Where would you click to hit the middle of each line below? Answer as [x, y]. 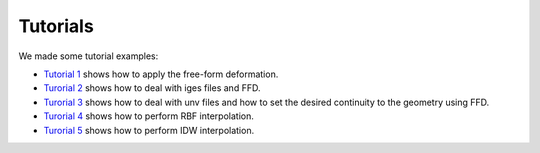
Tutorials [56, 26]
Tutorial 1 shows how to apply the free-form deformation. [161, 74]
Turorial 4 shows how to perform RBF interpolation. [148, 116]
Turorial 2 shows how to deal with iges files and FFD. [152, 88]
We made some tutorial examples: [88, 56]
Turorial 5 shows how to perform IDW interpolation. [149, 130]
